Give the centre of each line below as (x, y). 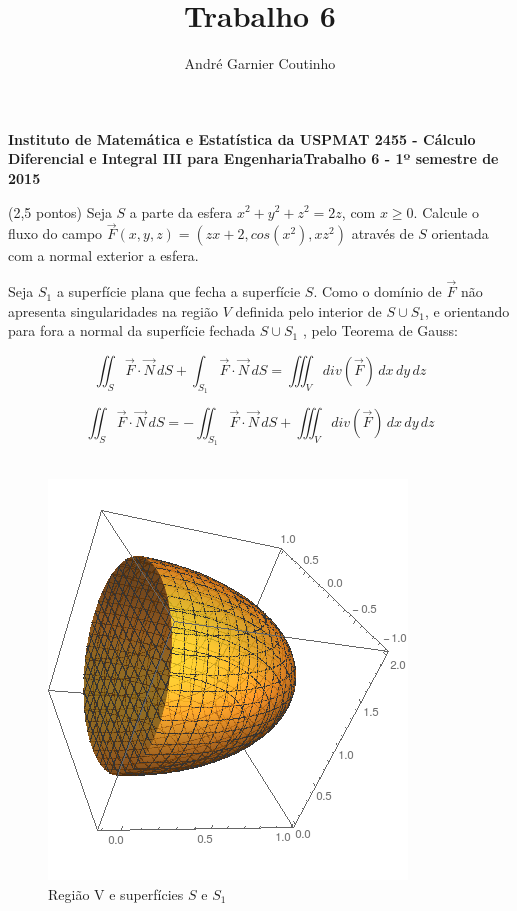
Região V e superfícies (116, 893)
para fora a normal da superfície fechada (132, 330)
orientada (460, 233)
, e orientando (467, 310)
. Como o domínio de (377, 291)
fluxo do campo (55, 233)
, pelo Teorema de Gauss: (380, 330)
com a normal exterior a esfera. (103, 255)
